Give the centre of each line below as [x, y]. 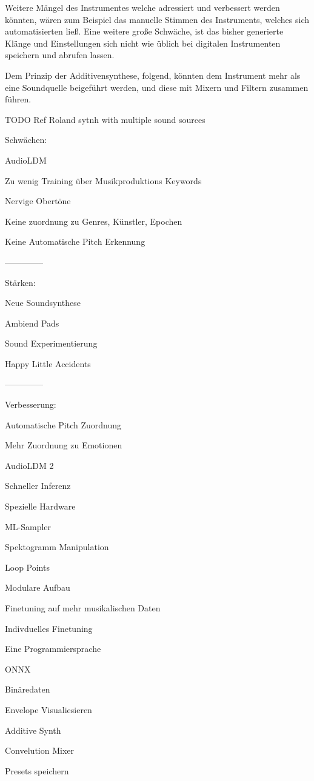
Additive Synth [33, 730]
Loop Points [27, 567]
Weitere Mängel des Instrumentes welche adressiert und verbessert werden [142, 7]
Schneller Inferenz [38, 486]
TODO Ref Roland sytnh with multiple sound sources [105, 119]
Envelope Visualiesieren [48, 709]
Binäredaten [28, 689]
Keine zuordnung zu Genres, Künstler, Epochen [94, 221]
